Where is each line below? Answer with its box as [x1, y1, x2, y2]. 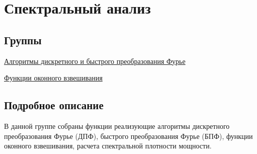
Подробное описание [4, 97, 104, 113]
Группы [4, 32, 42, 47]
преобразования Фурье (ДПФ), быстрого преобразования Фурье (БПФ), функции [4, 130, 253, 141]
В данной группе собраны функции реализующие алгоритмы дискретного [4, 120, 230, 131]
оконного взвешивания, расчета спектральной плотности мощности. [4, 140, 212, 151]
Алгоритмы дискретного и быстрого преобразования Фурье [4, 55, 186, 66]
